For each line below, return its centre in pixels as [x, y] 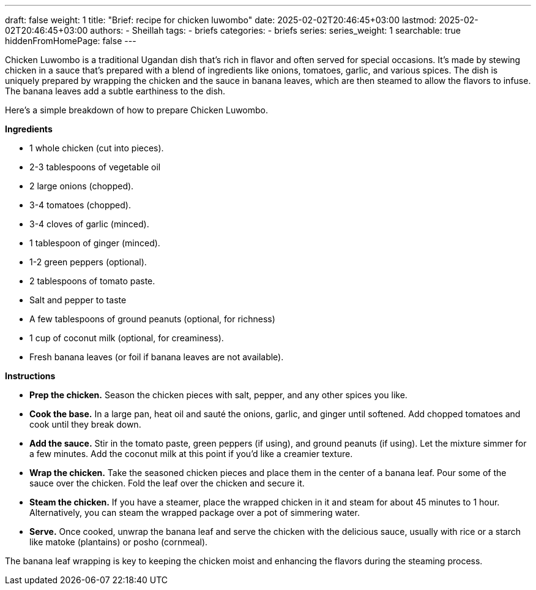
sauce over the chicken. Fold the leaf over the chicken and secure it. [167, 483]
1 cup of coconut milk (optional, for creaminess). [127, 338]
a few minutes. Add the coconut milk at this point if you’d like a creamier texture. [191, 454]
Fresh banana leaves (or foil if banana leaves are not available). [157, 357]
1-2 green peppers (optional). [88, 262]
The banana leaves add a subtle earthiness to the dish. [115, 91]
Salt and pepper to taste [78, 300]
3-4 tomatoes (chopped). [80, 205]
